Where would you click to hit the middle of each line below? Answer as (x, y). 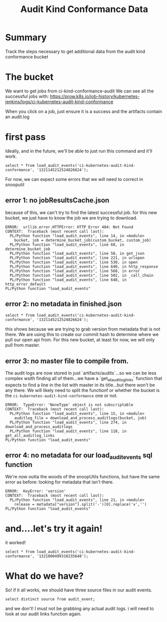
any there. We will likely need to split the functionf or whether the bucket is (82, 390)
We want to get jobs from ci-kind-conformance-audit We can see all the (79, 91)
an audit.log (18, 117)
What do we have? (44, 576)
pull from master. (23, 345)
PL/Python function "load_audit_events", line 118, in (68, 431)
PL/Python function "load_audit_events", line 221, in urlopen (77, 258)
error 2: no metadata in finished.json (63, 304)
